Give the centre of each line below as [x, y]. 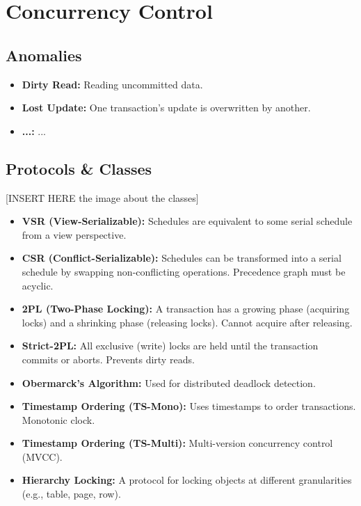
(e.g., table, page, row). [71, 494]
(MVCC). [42, 456]
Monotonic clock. [58, 419]
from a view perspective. [74, 234]
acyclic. [38, 285]
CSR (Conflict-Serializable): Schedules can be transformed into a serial [182, 258]
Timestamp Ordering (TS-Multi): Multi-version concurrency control [177, 443]
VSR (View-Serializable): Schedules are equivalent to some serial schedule [187, 221]
